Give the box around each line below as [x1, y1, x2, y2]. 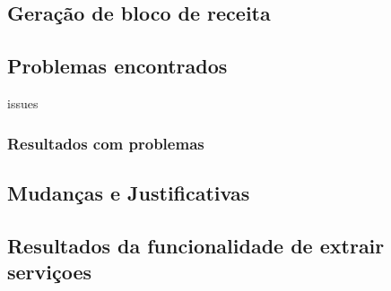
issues [7, 93, 39, 112]
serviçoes [7, 257, 92, 285]
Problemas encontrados [7, 52, 228, 80]
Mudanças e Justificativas [7, 178, 250, 206]
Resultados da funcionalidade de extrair [7, 231, 385, 259]
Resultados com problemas [7, 132, 204, 154]
